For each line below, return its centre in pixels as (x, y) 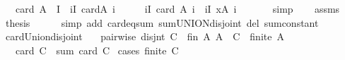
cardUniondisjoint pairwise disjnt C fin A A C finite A (145, 36)
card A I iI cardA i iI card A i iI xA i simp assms (177, 8)
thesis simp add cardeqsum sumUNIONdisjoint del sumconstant (162, 22)
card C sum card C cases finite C (97, 50)
